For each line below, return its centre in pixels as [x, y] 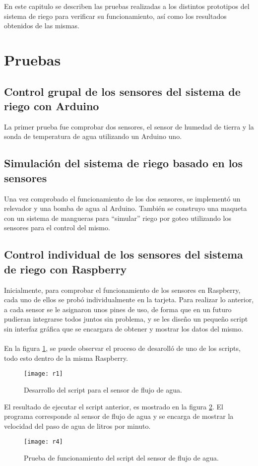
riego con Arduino [52, 105]
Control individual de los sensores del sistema [124, 254]
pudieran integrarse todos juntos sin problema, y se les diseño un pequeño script [126, 319]
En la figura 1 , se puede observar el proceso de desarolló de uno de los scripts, [122, 348]
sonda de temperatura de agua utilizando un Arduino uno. [93, 136]
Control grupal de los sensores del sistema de [122, 91]
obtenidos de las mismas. [42, 26]
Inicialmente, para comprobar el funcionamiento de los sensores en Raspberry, [122, 290]
